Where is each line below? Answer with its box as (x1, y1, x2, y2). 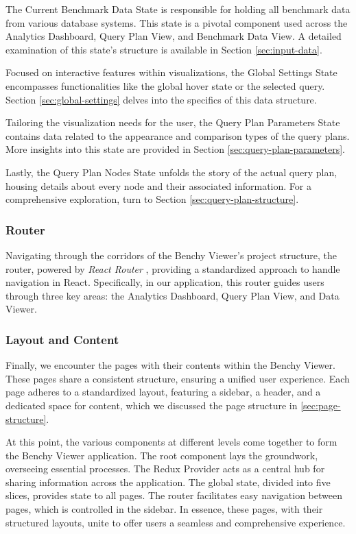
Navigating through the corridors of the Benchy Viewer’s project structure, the (5, 247, 337, 262)
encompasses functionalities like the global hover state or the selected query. (5, 78, 325, 93)
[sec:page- (300, 398, 341, 412)
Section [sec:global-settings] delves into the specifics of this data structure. (5, 92, 317, 106)
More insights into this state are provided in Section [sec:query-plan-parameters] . (5, 142, 346, 156)
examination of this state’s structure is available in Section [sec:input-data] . (5, 42, 322, 56)
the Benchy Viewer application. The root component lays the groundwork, (5, 448, 318, 462)
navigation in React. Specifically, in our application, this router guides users (5, 275, 324, 289)
